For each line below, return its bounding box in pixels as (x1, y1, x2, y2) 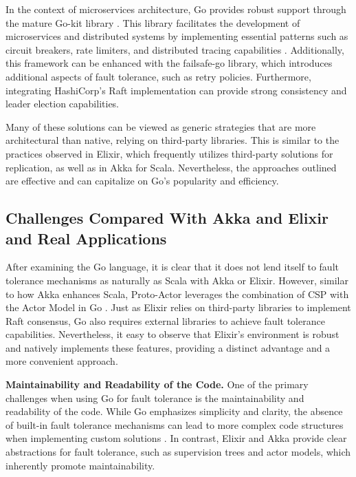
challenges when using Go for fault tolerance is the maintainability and (5, 390, 304, 405)
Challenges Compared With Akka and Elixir (5, 207, 329, 229)
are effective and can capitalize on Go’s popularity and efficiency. (5, 173, 279, 188)
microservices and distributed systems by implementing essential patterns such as (5, 29, 348, 43)
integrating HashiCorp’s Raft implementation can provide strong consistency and (5, 83, 347, 97)
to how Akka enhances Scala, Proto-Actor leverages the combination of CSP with (5, 286, 349, 301)
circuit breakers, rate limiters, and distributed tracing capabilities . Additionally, (5, 42, 344, 56)
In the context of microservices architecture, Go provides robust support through (5, 2, 346, 16)
